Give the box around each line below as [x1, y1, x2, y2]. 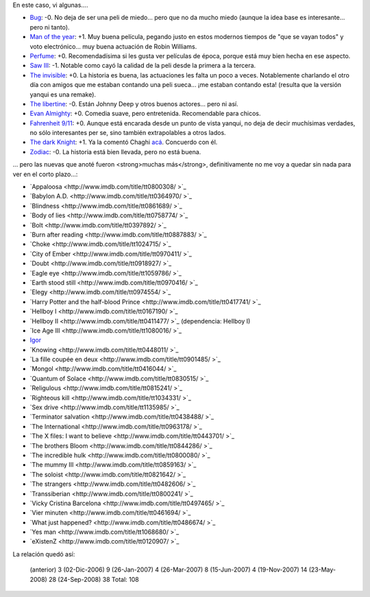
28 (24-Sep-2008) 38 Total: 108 [48, 575, 140, 583]
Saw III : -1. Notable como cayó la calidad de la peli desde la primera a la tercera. [29, 62, 256, 70]
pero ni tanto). [29, 23, 70, 31]
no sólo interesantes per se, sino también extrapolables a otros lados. [29, 129, 226, 137]
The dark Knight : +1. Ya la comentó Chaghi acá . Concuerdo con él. [29, 138, 218, 147]
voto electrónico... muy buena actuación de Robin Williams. [29, 42, 197, 51]
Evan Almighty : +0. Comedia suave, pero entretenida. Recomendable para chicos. [29, 110, 261, 118]
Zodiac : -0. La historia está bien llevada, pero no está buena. [29, 147, 201, 156]
